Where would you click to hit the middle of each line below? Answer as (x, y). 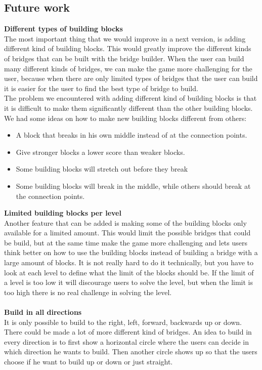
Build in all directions (43, 312)
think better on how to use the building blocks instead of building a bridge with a (131, 252)
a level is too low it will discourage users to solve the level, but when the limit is (129, 282)
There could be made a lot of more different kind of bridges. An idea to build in (128, 332)
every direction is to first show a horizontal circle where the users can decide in (126, 341)
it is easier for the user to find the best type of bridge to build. (101, 88)
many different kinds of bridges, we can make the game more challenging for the (128, 68)
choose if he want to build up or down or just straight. (89, 362)
